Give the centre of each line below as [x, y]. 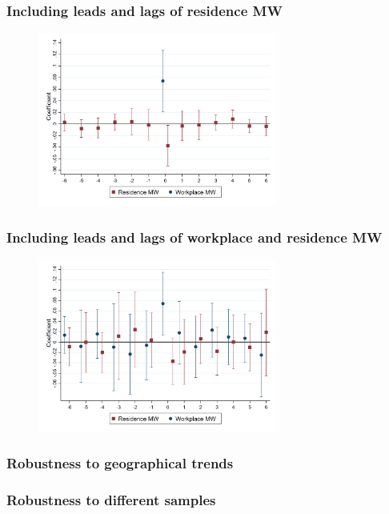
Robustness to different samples [111, 500]
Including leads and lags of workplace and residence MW [194, 237]
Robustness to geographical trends [120, 463]
